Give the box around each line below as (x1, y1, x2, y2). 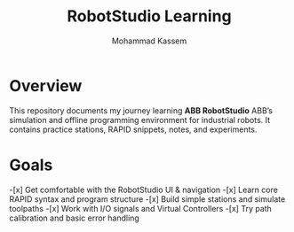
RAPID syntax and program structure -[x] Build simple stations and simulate (9, 193, 286, 205)
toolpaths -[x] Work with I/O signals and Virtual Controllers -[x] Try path (9, 203, 273, 213)
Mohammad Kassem (111, 35, 187, 46)
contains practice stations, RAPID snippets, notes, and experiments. (9, 124, 258, 135)
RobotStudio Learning (66, 6, 233, 27)
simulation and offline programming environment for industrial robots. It (9, 114, 271, 125)
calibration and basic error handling (9, 213, 139, 223)
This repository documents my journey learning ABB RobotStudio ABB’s (9, 104, 274, 116)
